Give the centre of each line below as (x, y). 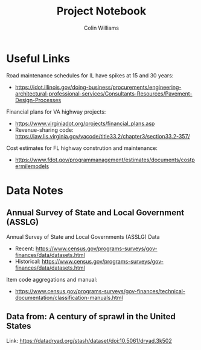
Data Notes (35, 190)
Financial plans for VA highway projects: (56, 112)
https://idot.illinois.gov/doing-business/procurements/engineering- (98, 87)
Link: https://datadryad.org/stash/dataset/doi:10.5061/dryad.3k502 (89, 340)
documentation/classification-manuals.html (69, 297)
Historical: (28, 261)
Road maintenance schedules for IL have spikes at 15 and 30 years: (90, 75)
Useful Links (38, 58)
